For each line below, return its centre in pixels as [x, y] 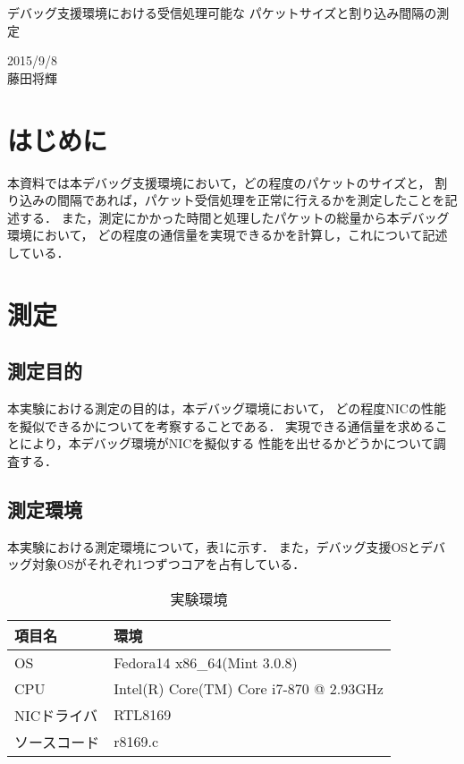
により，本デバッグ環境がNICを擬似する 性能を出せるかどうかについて [226, 443]
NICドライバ [56, 715]
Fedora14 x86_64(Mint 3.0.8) [206, 662]
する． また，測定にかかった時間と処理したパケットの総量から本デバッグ [234, 217]
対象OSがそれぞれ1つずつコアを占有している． [169, 564]
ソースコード [57, 742]
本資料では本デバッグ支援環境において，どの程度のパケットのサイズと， [219, 182]
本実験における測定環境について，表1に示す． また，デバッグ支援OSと [214, 546]
